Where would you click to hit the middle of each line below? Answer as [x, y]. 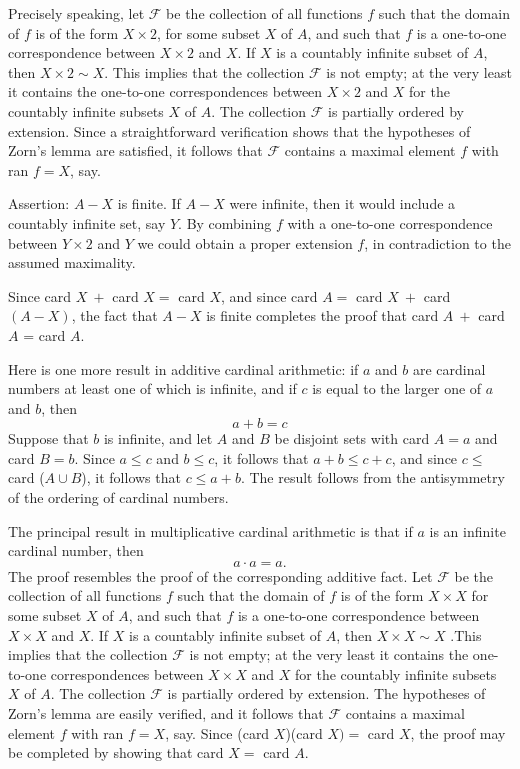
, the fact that [114, 315]
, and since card [269, 295]
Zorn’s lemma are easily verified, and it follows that [166, 713]
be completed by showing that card [116, 752]
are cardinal [449, 368]
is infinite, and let [158, 438]
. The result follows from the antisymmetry [372, 477]
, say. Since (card [217, 732]
